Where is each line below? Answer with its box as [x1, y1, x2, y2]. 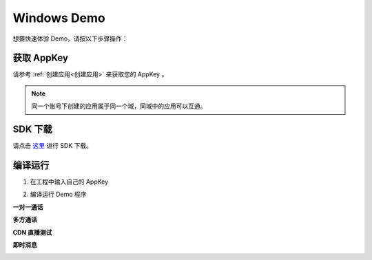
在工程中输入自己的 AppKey [30, 177, 109, 186]
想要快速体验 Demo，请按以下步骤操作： [12, 34, 128, 43]
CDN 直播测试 [12, 228, 52, 237]
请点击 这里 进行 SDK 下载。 [12, 142, 93, 150]
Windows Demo [12, 10, 106, 25]
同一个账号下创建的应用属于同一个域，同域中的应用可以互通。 [31, 102, 207, 110]
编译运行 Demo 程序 [30, 190, 87, 199]
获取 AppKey [12, 52, 69, 64]
